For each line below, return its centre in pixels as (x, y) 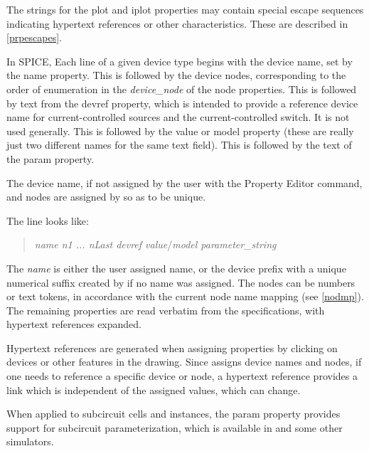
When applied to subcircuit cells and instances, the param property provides (173, 414)
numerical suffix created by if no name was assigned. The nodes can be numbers (181, 282)
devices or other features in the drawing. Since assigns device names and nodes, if (184, 362)
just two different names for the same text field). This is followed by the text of (179, 145)
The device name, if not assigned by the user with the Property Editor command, (184, 182)
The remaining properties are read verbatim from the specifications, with (166, 310)
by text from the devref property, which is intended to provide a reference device (182, 103)
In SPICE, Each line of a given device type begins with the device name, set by (180, 61)
